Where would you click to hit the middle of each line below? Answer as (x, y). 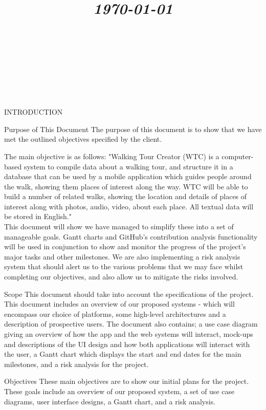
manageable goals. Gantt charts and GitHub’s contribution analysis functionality (131, 236)
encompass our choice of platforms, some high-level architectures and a (115, 314)
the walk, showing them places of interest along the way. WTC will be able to (126, 186)
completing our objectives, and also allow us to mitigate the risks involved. (121, 277)
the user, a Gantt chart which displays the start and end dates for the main (123, 354)
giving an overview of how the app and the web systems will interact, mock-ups (129, 334)
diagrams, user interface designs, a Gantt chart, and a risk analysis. (110, 401)
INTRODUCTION (34, 112)
